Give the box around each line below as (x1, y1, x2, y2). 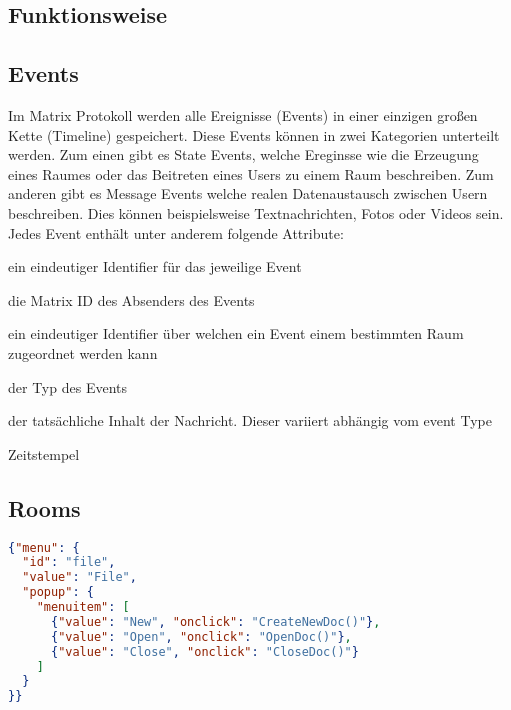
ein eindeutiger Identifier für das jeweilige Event (8, 256, 302, 277)
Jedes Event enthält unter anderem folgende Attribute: (8, 222, 344, 243)
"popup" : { (22, 585, 94, 600)
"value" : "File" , (22, 570, 137, 585)
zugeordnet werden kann (8, 342, 158, 363)
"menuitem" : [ (36, 600, 130, 614)
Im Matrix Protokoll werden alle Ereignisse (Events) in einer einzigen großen (8, 104, 478, 125)
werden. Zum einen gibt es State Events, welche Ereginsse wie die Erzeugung (8, 144, 479, 165)
